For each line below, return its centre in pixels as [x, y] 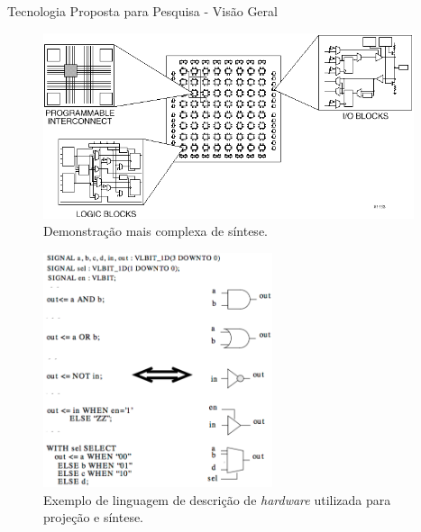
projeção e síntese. [94, 517]
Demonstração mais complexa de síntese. [156, 231]
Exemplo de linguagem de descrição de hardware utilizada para [217, 499]
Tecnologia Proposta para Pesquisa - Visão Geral [142, 11]
